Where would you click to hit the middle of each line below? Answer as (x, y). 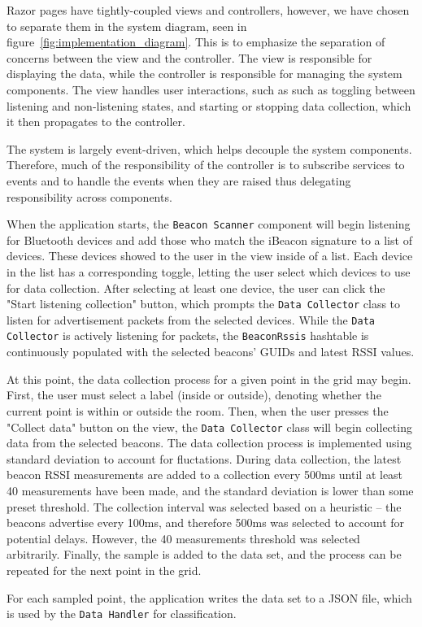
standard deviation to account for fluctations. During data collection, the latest (204, 458)
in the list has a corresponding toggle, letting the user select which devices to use (209, 271)
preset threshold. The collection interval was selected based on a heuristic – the (204, 506)
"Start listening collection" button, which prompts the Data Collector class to (204, 304)
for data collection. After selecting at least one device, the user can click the (196, 287)
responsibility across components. (89, 196)
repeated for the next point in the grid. (104, 570)
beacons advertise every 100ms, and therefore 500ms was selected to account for (206, 522)
